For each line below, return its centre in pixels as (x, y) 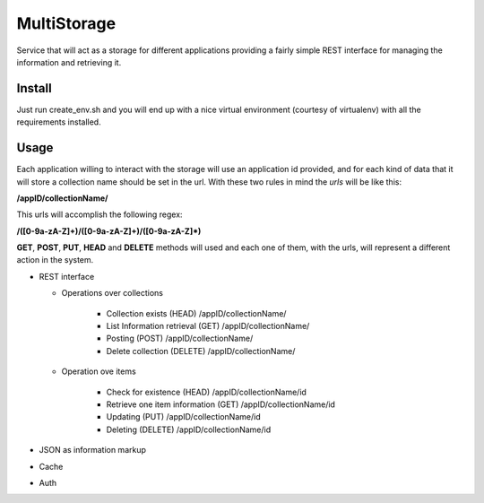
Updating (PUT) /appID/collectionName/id (183, 417)
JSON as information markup (93, 450)
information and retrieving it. (69, 62)
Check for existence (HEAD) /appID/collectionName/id (206, 392)
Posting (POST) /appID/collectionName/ (180, 338)
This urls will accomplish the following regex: (99, 214)
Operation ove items (99, 371)
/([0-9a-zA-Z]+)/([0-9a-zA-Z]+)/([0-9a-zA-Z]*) (109, 231)
